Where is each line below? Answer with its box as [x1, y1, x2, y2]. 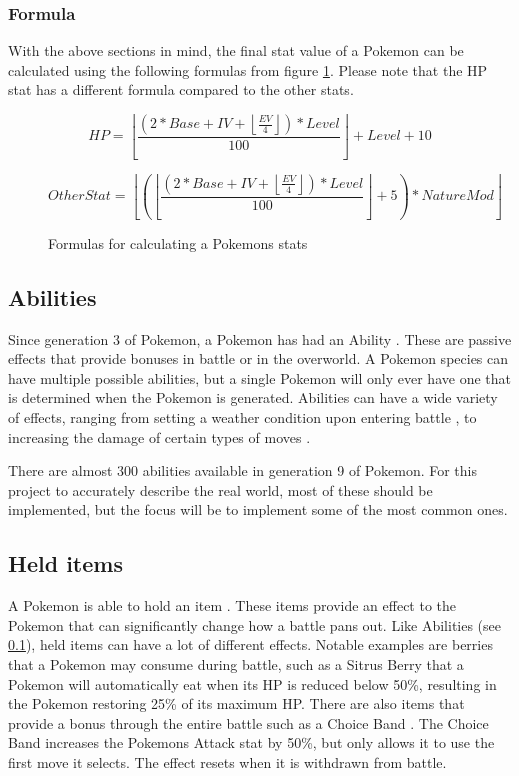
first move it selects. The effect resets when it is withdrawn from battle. [8, 751, 447, 772]
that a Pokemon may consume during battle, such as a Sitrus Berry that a [8, 653, 464, 674]
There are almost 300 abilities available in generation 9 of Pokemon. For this [8, 460, 477, 481]
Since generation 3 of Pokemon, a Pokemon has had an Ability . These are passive [8, 328, 512, 349]
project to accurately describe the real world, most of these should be [8, 479, 433, 500]
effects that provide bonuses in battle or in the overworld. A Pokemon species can [8, 348, 509, 369]
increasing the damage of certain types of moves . [8, 426, 311, 447]
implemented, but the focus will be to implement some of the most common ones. [8, 499, 508, 520]
